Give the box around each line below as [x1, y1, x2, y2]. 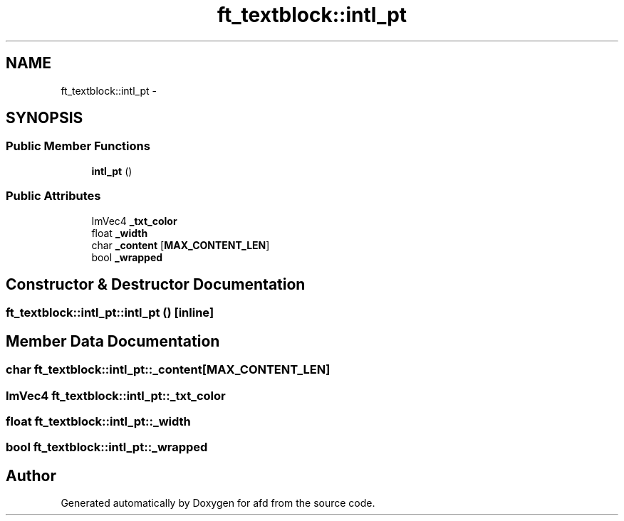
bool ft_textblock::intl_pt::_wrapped [6, 440, 208, 455]
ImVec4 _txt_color [91, 214, 177, 227]
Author [6, 466, 56, 485]
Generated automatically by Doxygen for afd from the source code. [61, 497, 375, 510]
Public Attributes [6, 189, 101, 204]
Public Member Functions [6, 139, 150, 154]
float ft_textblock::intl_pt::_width [6, 414, 191, 428]
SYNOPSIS [6, 109, 83, 127]
